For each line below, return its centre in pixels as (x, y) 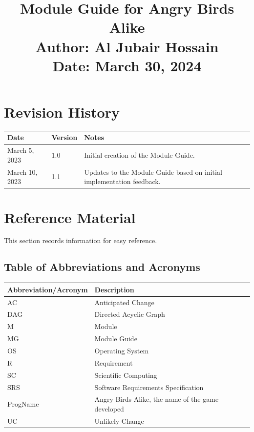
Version (64, 137)
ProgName (23, 404)
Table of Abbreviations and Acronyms (102, 267)
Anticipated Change (124, 302)
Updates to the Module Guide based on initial (153, 172)
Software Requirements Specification (149, 387)
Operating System (122, 350)
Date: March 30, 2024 (127, 65)
